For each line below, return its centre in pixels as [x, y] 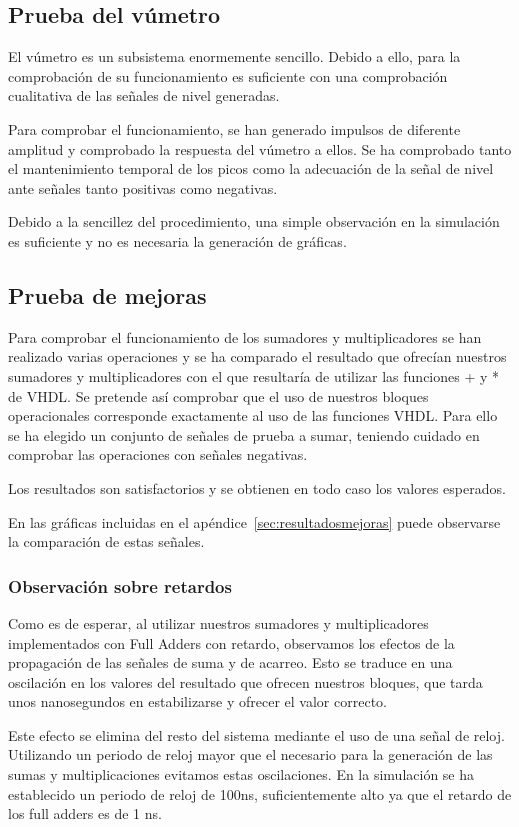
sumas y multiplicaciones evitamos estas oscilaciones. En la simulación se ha [241, 774]
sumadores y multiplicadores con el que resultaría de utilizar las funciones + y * [254, 375]
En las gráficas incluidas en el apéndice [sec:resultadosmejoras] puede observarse [254, 521]
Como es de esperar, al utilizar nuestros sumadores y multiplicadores [218, 622]
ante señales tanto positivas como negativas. [143, 187]
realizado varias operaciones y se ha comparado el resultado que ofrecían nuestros [257, 356]
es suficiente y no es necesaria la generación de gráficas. [177, 240]
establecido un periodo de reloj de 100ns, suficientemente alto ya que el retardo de [260, 793]
